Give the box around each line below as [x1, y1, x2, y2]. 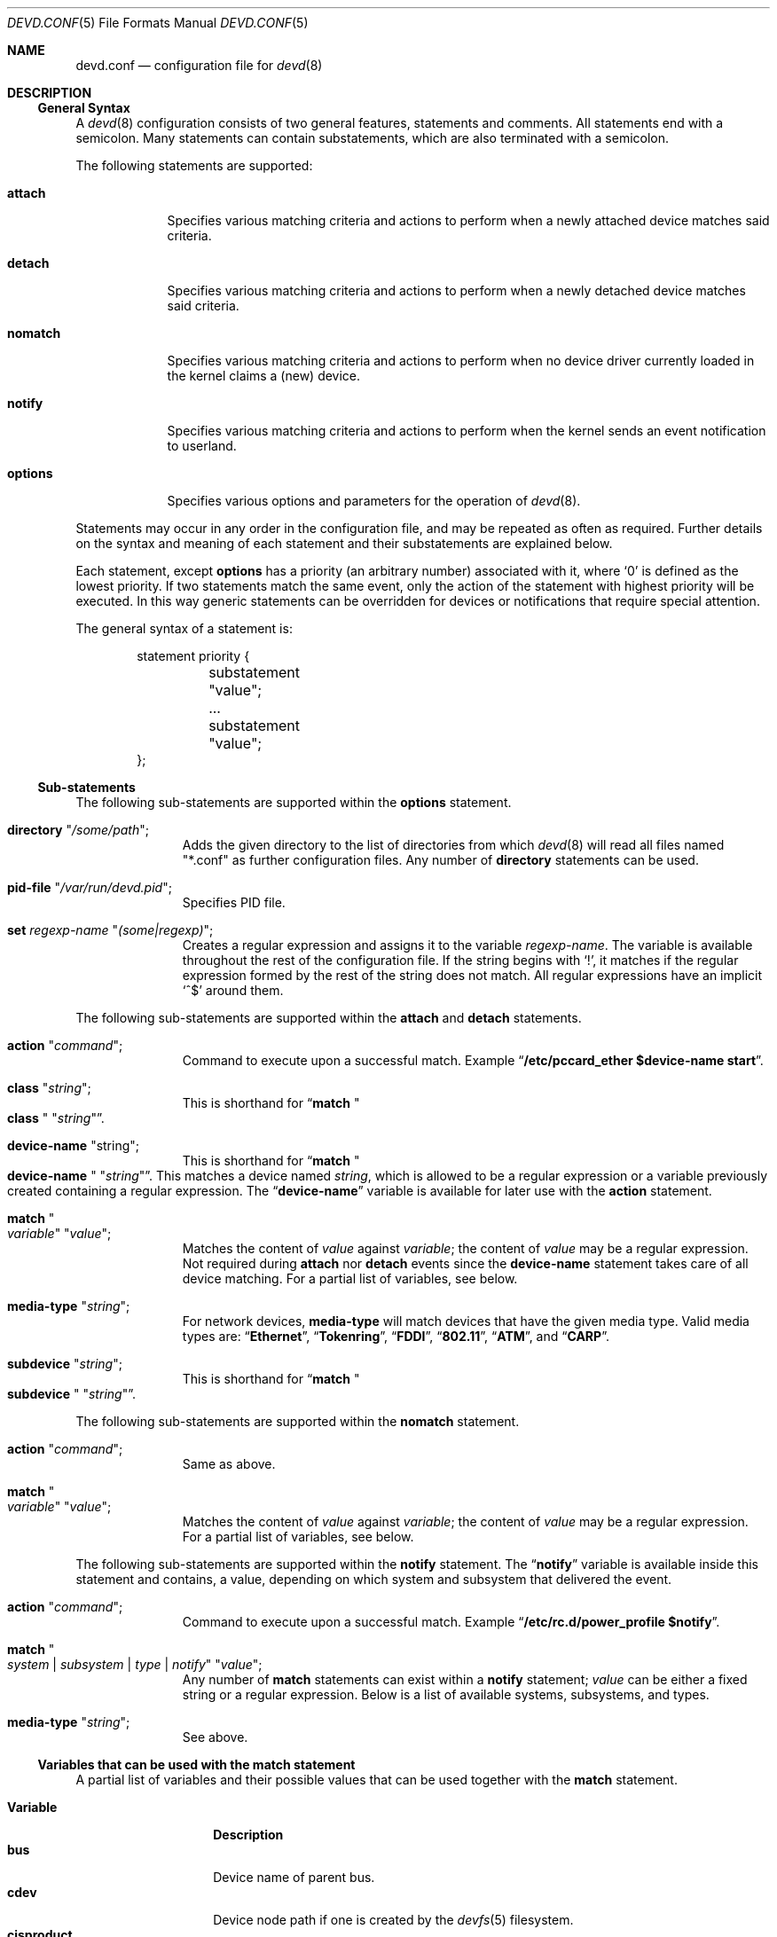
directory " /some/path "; [7, 822, 149, 837]
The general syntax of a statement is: [75, 621, 293, 636]
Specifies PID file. [182, 895, 286, 910]
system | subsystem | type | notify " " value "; [7, 1657, 263, 1672]
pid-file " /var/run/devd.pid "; [7, 880, 172, 895]
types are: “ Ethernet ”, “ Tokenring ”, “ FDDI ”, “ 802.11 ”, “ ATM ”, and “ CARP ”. [182, 1329, 609, 1344]
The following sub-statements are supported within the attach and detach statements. [75, 1010, 582, 1025]
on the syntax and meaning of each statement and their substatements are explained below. [75, 536, 613, 551]
